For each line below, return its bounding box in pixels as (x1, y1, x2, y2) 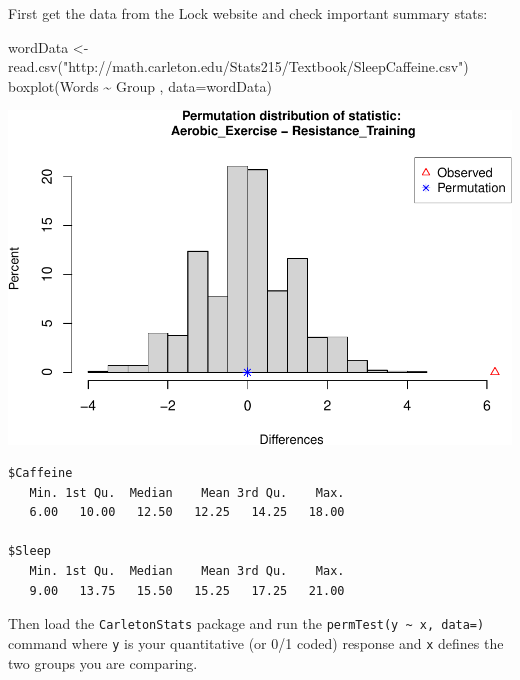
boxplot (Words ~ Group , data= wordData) (8, 75, 272, 96)
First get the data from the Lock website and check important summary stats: (8, 3, 488, 23)
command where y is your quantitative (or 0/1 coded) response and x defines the (8, 632, 504, 653)
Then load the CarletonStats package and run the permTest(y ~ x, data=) (8, 613, 485, 634)
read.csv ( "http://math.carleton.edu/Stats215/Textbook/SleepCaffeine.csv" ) (8, 56, 469, 77)
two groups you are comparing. (8, 652, 198, 673)
